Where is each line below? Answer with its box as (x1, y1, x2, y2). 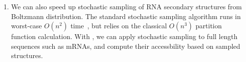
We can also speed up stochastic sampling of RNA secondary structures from (11, 1, 242, 11)
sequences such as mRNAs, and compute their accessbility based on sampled (11, 41, 241, 51)
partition (195, 21, 222, 31)
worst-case (11, 21, 42, 31)
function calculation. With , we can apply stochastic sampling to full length (11, 31, 238, 41)
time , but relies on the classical (70, 21, 167, 31)
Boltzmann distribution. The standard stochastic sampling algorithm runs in (11, 11, 241, 21)
